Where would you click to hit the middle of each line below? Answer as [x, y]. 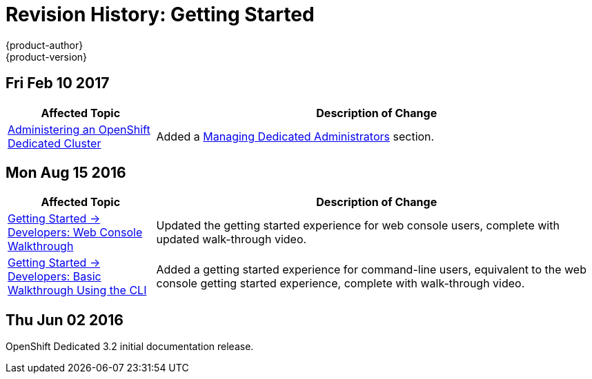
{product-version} [47, 57]
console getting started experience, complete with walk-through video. [341, 284]
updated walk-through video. [231, 239]
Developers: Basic [55, 277]
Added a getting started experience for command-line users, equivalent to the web [371, 270]
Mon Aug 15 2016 [66, 173]
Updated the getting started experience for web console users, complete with [358, 226]
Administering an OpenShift [79, 129]
